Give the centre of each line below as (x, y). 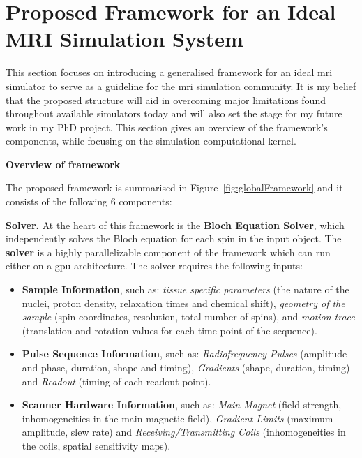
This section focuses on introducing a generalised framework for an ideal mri (169, 72)
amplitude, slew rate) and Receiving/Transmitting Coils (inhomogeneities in (184, 432)
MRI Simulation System (125, 39)
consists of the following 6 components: (89, 201)
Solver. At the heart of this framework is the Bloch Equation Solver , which (175, 224)
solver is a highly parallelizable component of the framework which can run (168, 252)
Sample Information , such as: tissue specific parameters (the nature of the (186, 289)
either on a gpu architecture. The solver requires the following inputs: (154, 266)
